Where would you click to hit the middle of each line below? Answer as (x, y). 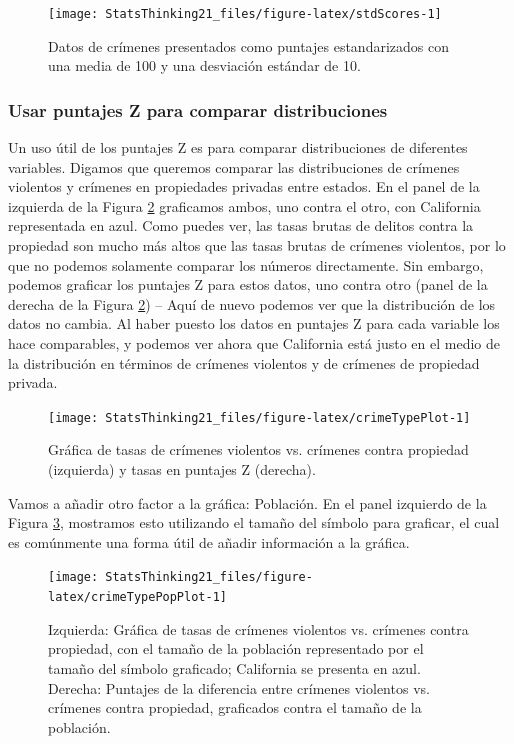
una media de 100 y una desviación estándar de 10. (204, 65)
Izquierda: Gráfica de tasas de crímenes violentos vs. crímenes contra (258, 628)
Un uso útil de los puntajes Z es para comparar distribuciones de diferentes (238, 147)
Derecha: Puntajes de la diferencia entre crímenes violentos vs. (239, 687)
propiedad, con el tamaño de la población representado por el (236, 648)
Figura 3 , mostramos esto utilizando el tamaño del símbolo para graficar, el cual (254, 522)
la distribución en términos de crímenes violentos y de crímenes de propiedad (244, 362)
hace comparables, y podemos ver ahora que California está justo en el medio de (254, 343)
